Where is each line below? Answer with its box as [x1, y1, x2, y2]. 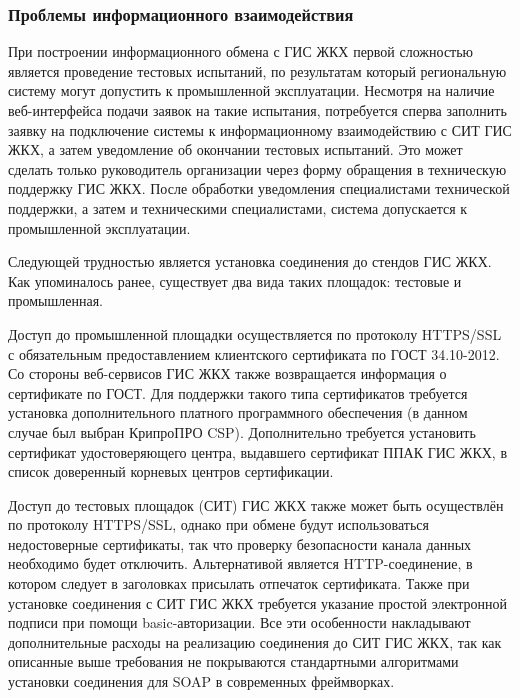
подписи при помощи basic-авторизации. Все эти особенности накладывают [8, 612, 471, 633]
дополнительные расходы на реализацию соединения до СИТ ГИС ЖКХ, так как [8, 631, 502, 652]
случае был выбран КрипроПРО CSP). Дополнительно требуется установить [8, 421, 476, 442]
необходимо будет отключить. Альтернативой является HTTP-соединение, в [8, 553, 473, 574]
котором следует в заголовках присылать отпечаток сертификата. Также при [8, 573, 470, 594]
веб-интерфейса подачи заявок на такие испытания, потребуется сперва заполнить [8, 100, 507, 120]
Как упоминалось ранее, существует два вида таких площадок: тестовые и [8, 270, 462, 291]
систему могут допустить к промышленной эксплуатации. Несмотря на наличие [8, 80, 495, 101]
